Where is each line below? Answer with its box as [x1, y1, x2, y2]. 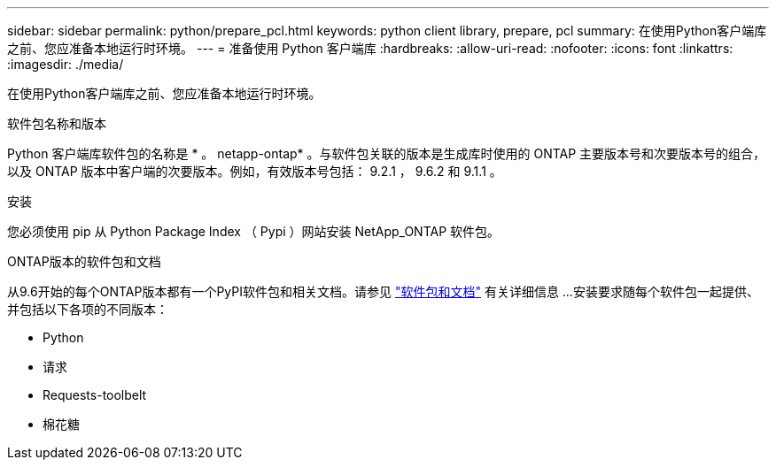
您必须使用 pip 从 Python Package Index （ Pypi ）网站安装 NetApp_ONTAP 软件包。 [7, 224, 501, 239]
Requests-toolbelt [43, 387, 147, 402]
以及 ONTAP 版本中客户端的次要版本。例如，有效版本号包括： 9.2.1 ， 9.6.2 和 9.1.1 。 [7, 164, 502, 179]
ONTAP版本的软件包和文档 [7, 254, 161, 269]
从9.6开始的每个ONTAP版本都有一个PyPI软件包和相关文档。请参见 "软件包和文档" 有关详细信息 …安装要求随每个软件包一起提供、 [7, 284, 759, 299]
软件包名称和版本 [7, 116, 106, 131]
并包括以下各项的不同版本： [7, 302, 168, 317]
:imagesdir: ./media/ [7, 57, 124, 72]
